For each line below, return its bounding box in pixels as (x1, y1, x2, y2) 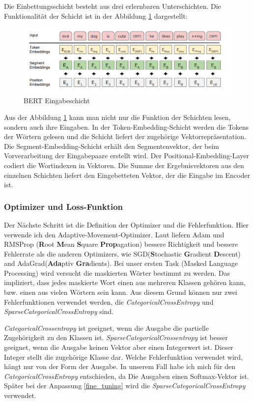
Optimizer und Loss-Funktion (4, 200, 123, 212)
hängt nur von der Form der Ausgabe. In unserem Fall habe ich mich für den (4, 361, 235, 372)
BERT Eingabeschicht (24, 95, 90, 106)
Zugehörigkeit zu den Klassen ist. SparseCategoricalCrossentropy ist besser (4, 332, 228, 343)
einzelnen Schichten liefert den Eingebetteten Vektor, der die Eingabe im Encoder (4, 170, 250, 180)
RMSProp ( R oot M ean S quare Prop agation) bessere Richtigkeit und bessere (4, 239, 238, 249)
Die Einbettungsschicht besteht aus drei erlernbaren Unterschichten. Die (4, 1, 221, 11)
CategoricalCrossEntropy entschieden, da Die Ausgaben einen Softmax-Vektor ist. (4, 371, 249, 381)
